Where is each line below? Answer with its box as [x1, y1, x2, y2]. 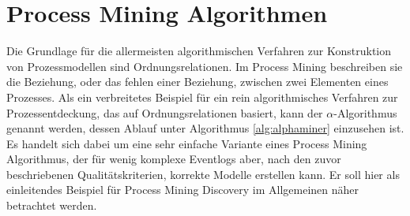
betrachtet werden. [6, 197, 97, 214]
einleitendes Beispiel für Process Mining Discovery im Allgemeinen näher [6, 181, 359, 198]
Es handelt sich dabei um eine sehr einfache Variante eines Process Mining [6, 135, 367, 151]
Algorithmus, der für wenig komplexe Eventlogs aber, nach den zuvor [6, 151, 341, 167]
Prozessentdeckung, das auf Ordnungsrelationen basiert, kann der [6, 104, 323, 121]
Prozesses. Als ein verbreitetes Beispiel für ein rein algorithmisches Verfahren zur [6, 88, 398, 105]
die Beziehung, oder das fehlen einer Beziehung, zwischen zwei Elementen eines [6, 73, 389, 90]
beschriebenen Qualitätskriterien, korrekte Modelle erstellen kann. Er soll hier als [6, 166, 400, 182]
